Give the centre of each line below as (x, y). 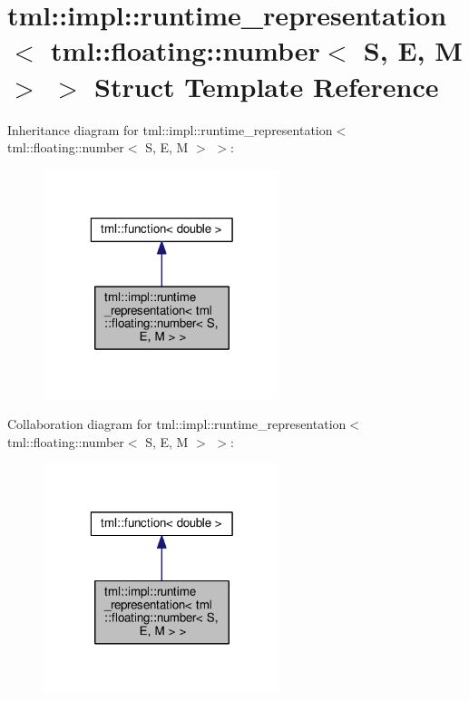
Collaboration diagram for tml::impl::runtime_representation (177, 424)
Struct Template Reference (267, 86)
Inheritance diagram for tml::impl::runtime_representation (170, 129)
